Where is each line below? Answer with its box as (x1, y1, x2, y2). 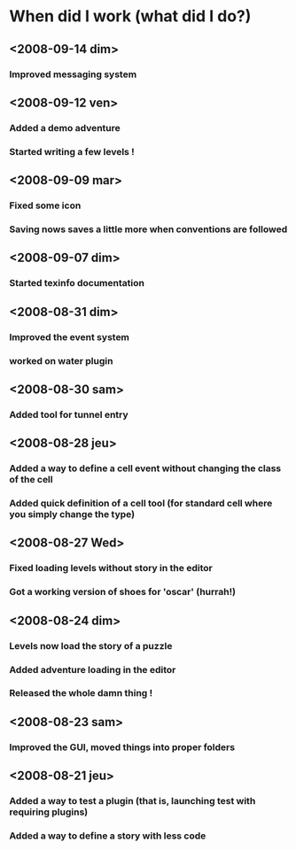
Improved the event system (9, 330, 130, 343)
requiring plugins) (9, 806, 89, 818)
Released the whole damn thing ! (9, 687, 153, 699)
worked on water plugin (9, 354, 113, 367)
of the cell (9, 474, 53, 486)
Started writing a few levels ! (9, 145, 135, 158)
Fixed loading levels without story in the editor (9, 562, 213, 575)
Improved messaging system (9, 68, 137, 81)
